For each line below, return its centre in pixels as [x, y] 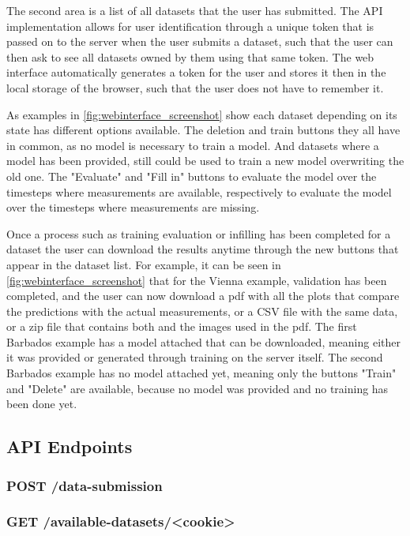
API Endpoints [70, 446]
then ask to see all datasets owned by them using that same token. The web [190, 56]
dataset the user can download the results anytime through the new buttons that [203, 249]
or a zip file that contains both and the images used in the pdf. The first [182, 326]
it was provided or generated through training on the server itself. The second [195, 357]
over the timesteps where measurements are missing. [133, 207]
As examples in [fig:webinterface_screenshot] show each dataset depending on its [202, 114]
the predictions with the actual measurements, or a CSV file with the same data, [202, 311]
